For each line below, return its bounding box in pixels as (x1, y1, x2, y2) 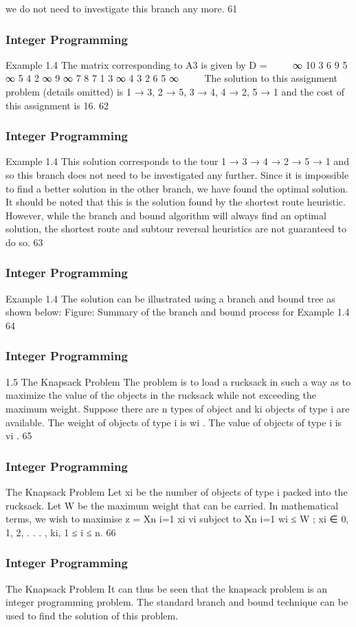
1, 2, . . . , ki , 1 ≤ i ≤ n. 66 (5, 525, 116, 539)
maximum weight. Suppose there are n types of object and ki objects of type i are (5, 401, 350, 415)
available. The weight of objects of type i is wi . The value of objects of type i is (5, 415, 342, 429)
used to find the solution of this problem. (5, 608, 179, 622)
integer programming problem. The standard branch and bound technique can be (5, 595, 348, 609)
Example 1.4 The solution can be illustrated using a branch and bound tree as (5, 291, 335, 305)
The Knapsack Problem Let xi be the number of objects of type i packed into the (5, 484, 348, 498)
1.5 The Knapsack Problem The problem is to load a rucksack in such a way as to (5, 374, 351, 388)
